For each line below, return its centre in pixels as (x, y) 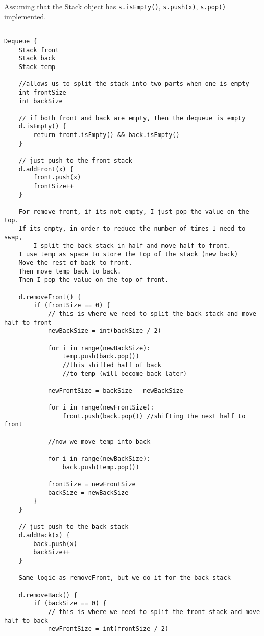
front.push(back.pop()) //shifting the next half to (154, 416)
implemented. (25, 16)
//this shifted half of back (112, 365)
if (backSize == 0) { (70, 604)
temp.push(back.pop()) (101, 357)
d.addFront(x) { (46, 169)
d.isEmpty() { (42, 127)
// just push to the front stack (75, 161)
